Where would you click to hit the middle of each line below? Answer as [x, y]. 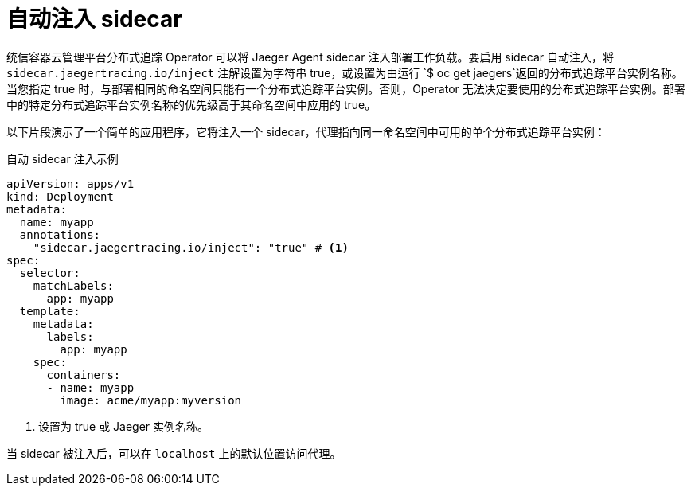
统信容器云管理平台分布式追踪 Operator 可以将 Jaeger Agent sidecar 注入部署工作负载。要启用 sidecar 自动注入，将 [310, 57]
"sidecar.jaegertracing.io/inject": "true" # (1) [191, 247]
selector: [50, 273]
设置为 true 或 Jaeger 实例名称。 [124, 426]
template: [50, 311]
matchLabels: [73, 285]
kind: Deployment [60, 196]
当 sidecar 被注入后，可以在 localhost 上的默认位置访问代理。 [174, 453]
